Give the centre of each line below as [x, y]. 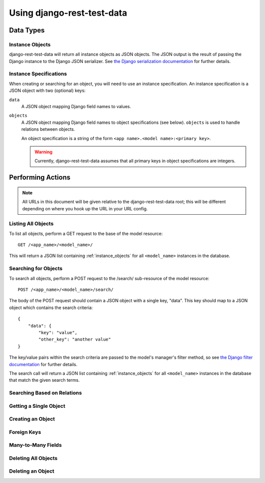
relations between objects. [48, 129]
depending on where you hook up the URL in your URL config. [85, 208]
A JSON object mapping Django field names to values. [76, 107]
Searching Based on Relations [45, 393]
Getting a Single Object [37, 406]
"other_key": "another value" [75, 340]
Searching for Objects [36, 269]
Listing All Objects [31, 224]
